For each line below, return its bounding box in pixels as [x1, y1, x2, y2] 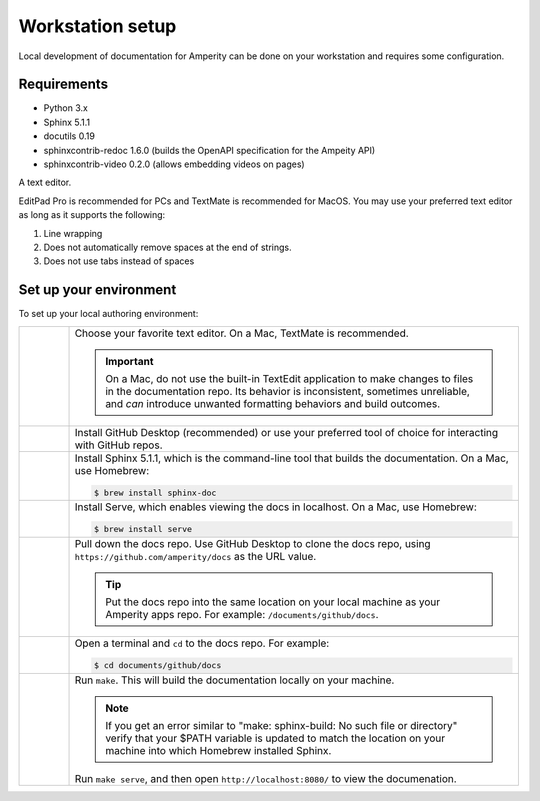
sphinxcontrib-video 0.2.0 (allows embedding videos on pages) [43, 158, 305, 170]
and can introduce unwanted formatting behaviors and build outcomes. [105, 396, 441, 410]
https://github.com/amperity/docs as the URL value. [74, 550, 317, 564]
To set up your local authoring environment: [18, 308, 199, 320]
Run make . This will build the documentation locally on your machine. [74, 673, 395, 687]
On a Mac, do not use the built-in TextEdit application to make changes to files [105, 371, 474, 385]
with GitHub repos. [74, 438, 164, 452]
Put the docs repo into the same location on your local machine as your [105, 595, 441, 609]
